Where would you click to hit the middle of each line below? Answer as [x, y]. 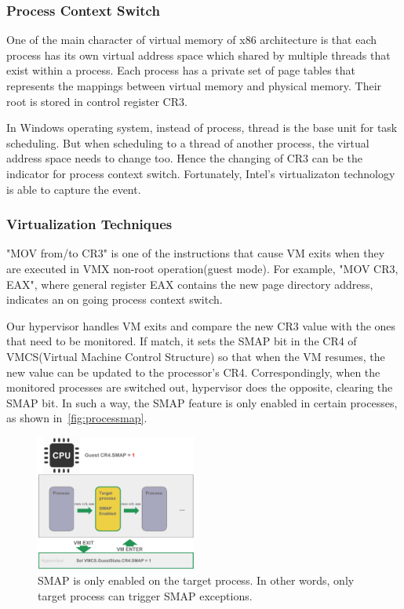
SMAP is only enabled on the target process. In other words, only [196, 580]
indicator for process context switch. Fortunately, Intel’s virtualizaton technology [201, 173]
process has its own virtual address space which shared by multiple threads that [198, 55]
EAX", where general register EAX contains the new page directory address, [190, 284]
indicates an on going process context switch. [115, 299]
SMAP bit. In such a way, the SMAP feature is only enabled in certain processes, [202, 402]
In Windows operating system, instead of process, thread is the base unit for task [202, 128]
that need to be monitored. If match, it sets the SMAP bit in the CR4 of [182, 341]
